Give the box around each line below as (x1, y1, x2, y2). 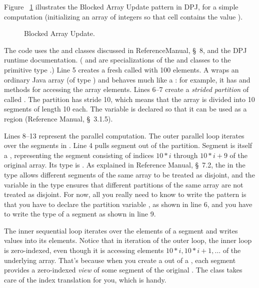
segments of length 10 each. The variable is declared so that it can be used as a (4, 103, 247, 114)
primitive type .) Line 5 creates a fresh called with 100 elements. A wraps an (4, 64, 239, 74)
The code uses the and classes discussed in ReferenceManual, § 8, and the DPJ (4, 44, 247, 55)
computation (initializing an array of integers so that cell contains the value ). (4, 11, 243, 21)
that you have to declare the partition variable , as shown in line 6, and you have (4, 198, 252, 209)
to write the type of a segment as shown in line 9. (4, 208, 156, 219)
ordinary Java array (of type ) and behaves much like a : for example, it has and (4, 74, 250, 84)
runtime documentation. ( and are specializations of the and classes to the (4, 54, 231, 65)
